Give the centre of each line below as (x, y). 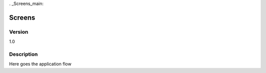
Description (23, 54)
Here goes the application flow (40, 64)
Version (19, 32)
